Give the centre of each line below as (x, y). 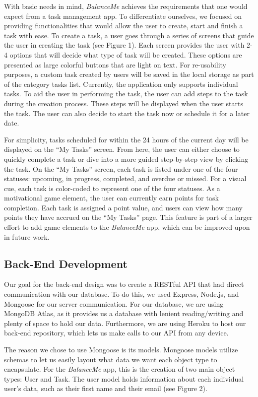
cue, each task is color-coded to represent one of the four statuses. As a (112, 188)
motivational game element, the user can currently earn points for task (111, 198)
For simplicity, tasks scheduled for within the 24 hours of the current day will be (126, 139)
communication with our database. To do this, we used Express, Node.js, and (122, 294)
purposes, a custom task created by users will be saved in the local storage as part (129, 74)
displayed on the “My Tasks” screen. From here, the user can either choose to (122, 149)
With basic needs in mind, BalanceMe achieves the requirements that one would (126, 6)
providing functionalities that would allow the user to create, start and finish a (124, 26)
